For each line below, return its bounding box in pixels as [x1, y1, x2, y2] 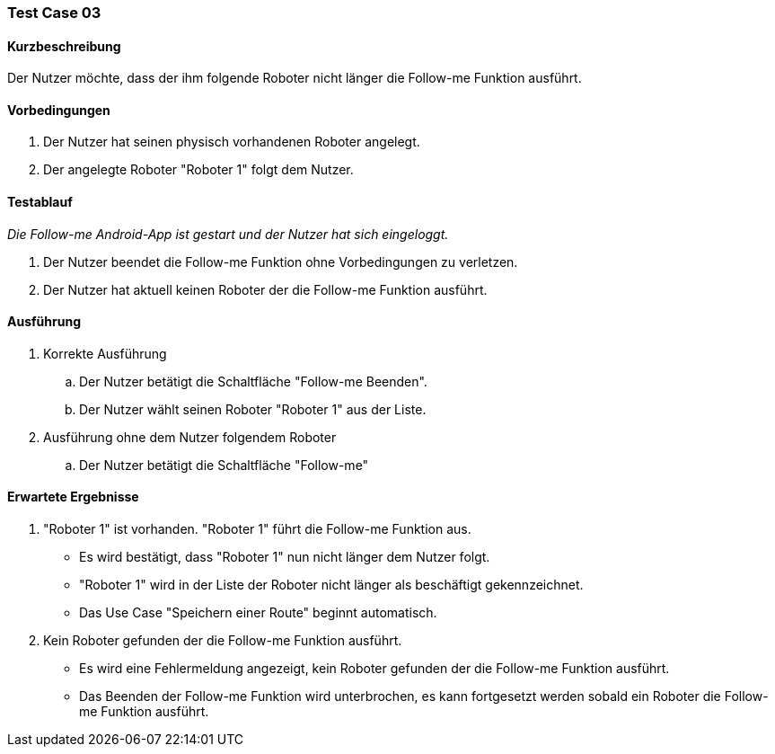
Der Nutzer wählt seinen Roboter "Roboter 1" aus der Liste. [79, 401, 427, 417]
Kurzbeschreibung [7, 38, 121, 54]
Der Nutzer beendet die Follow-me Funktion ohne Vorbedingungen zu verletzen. [43, 253, 518, 270]
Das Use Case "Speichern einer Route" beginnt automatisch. [79, 605, 437, 621]
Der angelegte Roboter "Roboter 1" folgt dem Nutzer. [43, 162, 354, 178]
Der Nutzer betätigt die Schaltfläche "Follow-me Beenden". [79, 373, 427, 389]
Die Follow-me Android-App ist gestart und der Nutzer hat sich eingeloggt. [7, 226, 449, 242]
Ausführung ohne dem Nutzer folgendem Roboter [43, 429, 337, 445]
